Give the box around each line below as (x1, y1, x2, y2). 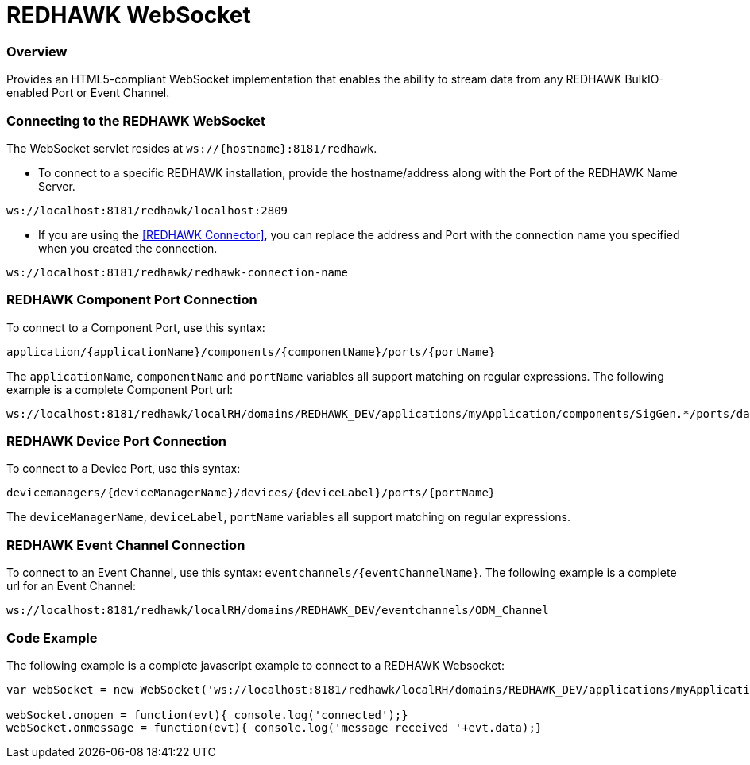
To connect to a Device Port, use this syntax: (6, 462, 241, 476)
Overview (6, 43, 68, 60)
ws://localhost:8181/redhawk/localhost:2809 (6, 203, 288, 217)
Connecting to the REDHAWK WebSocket (6, 112, 266, 129)
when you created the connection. (38, 241, 218, 255)
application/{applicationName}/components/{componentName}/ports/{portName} (6, 345, 496, 358)
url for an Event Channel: (6, 579, 136, 593)
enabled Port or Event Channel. (6, 86, 170, 100)
